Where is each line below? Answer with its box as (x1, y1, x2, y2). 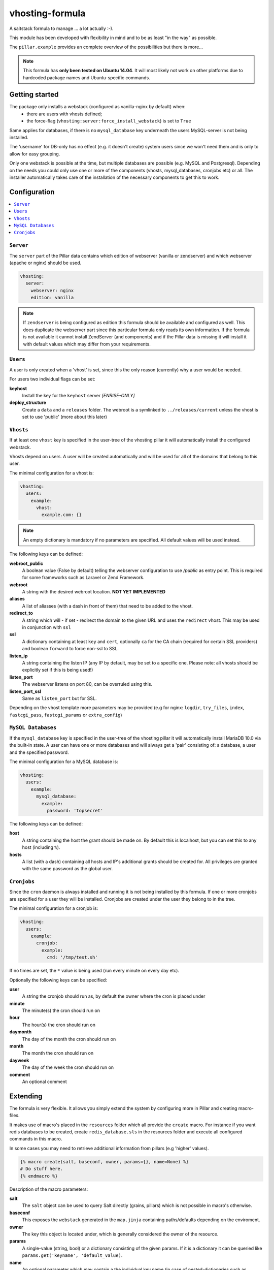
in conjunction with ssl (22, 624, 71, 630)
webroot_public (9, 560, 43, 566)
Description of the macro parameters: (9, 1186, 88, 1192)
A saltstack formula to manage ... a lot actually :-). (9, 25, 114, 31)
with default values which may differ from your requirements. (23, 341, 151, 347)
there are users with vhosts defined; (26, 111, 102, 117)
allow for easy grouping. (9, 150, 60, 157)
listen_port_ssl (9, 688, 42, 694)
